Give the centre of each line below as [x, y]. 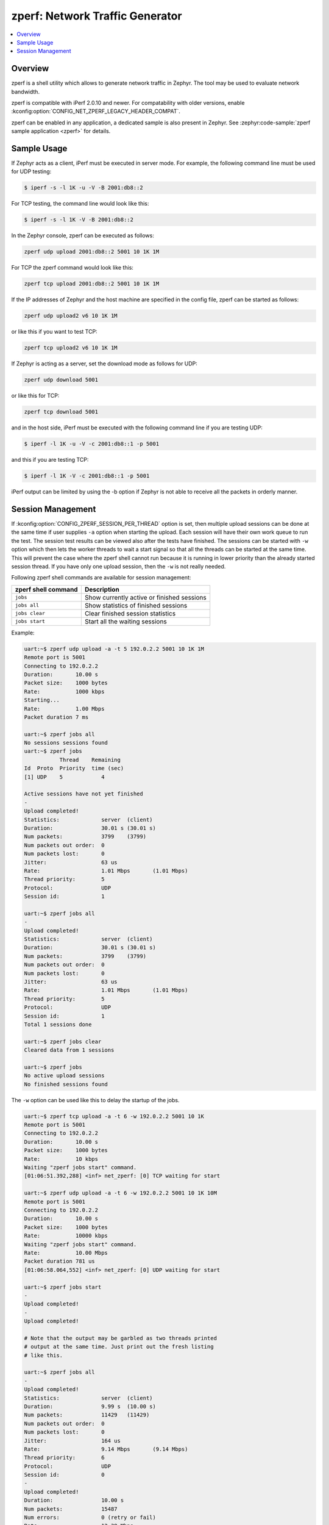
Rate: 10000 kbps [66, 1236]
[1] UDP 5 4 [64, 777]
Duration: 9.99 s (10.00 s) [90, 1406]
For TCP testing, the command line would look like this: [80, 204]
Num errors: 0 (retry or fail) [90, 1518]
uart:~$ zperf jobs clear [63, 1041]
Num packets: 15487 [71, 1509]
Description [102, 589]
